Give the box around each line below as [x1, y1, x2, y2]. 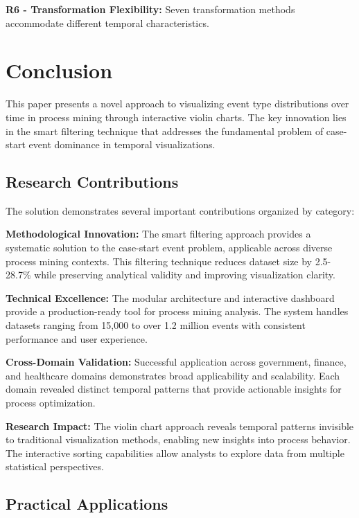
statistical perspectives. [6, 459, 104, 474]
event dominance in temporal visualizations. [28, 137, 216, 152]
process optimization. [6, 395, 96, 410]
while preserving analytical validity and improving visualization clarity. [34, 267, 335, 282]
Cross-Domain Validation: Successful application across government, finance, [6, 355, 347, 369]
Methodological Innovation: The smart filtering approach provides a [6, 226, 311, 241]
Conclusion [6, 56, 113, 84]
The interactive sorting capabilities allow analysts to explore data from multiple [6, 445, 344, 460]
